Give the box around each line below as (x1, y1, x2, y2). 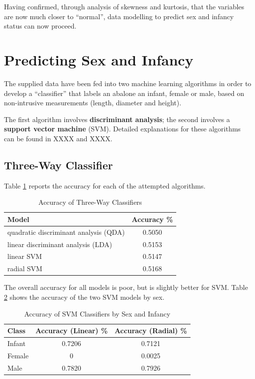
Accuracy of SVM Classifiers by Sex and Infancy (24, 308, 170, 318)
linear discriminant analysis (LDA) (7, 239, 112, 249)
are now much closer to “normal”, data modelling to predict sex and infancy (4, 11, 234, 21)
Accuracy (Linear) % (35, 325, 108, 336)
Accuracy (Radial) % (114, 325, 188, 336)
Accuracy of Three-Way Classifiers (38, 197, 142, 207)
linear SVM (7, 251, 42, 261)
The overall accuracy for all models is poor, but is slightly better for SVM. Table (4, 282, 248, 292)
